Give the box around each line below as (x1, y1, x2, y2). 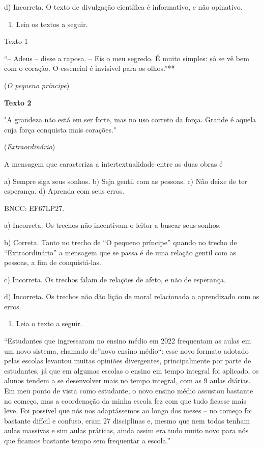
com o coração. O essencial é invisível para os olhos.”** (4, 63, 175, 73)
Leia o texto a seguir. (16, 318, 82, 329)
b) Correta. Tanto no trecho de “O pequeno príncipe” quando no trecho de (4, 236, 237, 247)
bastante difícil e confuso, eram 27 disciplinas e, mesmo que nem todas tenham (4, 415, 250, 426)
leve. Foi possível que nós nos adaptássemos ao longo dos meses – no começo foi (4, 405, 252, 416)
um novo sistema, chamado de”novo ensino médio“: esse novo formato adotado (4, 345, 249, 356)
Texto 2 (4, 97, 32, 108)
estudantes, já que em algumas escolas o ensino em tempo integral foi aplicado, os (4, 365, 259, 376)
